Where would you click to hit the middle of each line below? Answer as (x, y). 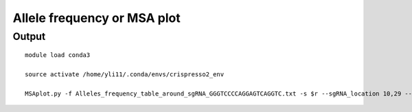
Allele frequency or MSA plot (97, 18)
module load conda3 (58, 55)
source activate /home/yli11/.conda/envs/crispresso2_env (125, 74)
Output (29, 36)
